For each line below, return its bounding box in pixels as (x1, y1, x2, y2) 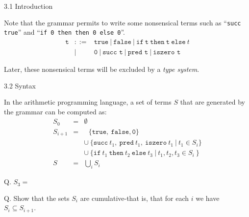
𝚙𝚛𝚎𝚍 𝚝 (127, 48, 149, 56)
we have (196, 193, 220, 203)
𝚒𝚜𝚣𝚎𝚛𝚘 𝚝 (153, 48, 181, 56)
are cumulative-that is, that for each (80, 193, 189, 203)
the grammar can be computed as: (4, 106, 107, 116)
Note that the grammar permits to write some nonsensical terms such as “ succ (4, 17, 241, 27)
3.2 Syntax (4, 80, 36, 90)
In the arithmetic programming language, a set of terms (4, 97, 172, 107)
